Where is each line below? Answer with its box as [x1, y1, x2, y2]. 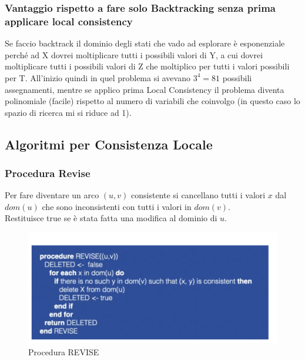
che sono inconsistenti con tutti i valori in [42, 200, 192, 212]
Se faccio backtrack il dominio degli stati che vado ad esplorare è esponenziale [5, 37, 285, 49]
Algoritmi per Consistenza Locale [5, 135, 213, 153]
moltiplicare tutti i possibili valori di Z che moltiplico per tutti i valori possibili [5, 60, 290, 72]
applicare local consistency [5, 14, 133, 28]
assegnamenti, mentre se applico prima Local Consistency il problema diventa [5, 83, 284, 95]
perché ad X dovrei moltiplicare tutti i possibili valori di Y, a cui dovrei [5, 48, 263, 61]
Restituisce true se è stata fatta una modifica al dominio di [5, 212, 217, 224]
